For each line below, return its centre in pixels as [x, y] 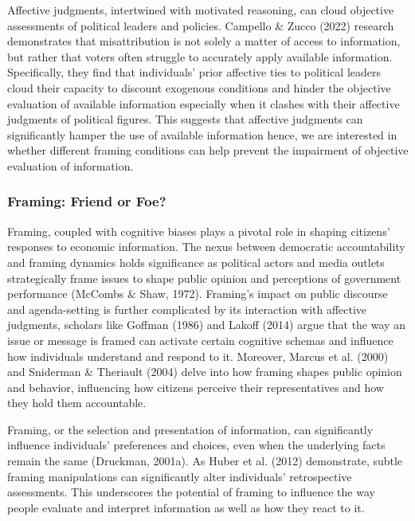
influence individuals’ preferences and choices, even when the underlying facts [196, 445]
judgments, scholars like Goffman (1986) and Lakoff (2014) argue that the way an [206, 325]
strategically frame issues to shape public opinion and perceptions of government [204, 278]
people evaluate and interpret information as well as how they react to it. [186, 507]
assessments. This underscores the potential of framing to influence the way [191, 492]
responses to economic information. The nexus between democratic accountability [206, 247]
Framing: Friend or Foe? [87, 201]
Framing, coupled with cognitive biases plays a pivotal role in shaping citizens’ [199, 231]
